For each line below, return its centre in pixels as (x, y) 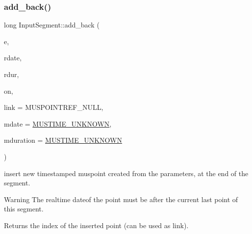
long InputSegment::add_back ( (52, 25)
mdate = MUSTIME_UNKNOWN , (58, 123)
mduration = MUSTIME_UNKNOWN (63, 140)
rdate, (13, 58)
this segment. (24, 209)
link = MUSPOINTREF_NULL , (54, 107)
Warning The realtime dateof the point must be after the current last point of (121, 199)
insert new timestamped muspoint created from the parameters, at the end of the (126, 173)
